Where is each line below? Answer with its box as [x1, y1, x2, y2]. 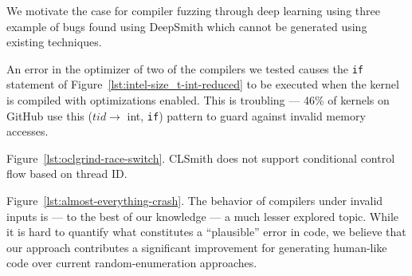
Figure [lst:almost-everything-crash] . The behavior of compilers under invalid [6, 192, 383, 209]
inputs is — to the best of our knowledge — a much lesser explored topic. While [6, 207, 399, 224]
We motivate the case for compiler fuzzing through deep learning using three [6, 2, 380, 18]
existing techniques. [6, 34, 102, 50]
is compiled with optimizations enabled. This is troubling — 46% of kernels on [6, 92, 390, 108]
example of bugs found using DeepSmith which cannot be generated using [6, 18, 367, 34]
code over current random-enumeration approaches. [6, 254, 257, 271]
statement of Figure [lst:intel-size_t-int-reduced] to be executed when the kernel [6, 76, 399, 93]
